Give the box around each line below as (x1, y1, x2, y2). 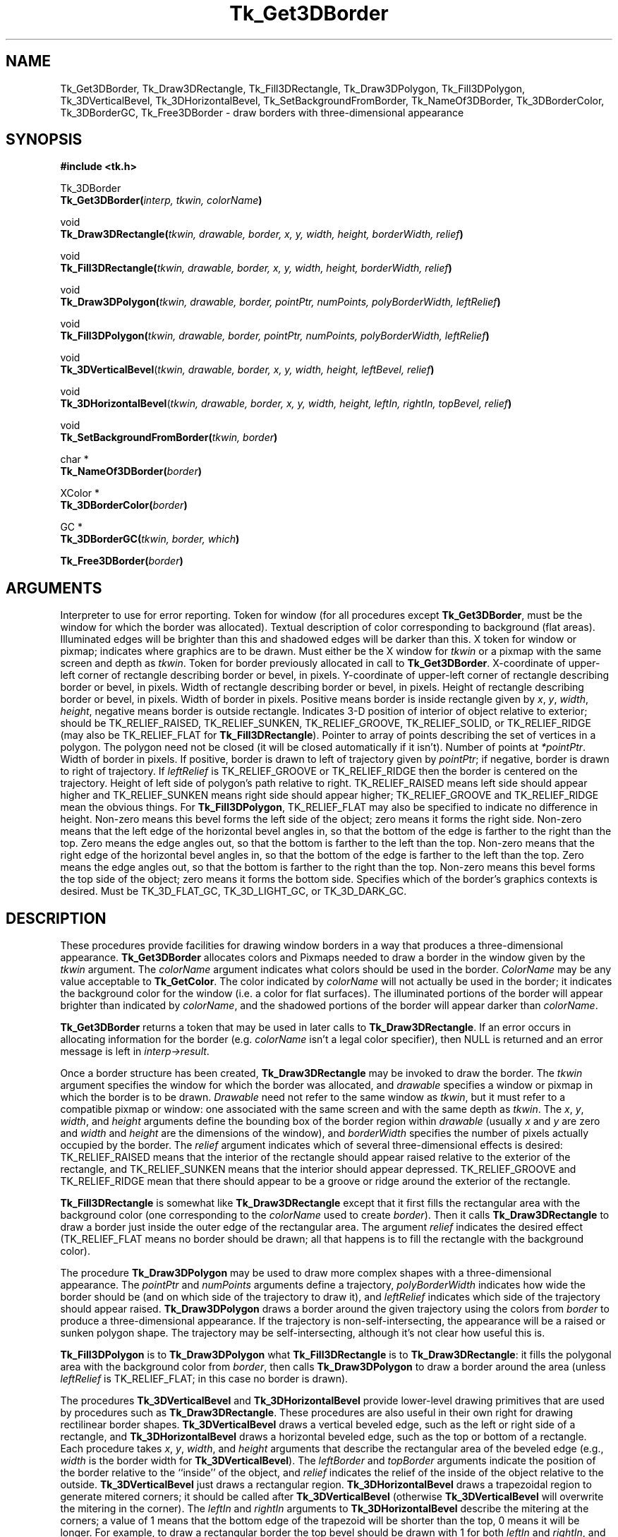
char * (60, 453, 89, 466)
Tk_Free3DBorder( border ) (60, 555, 183, 567)
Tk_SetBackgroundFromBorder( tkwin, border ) (60, 431, 278, 444)
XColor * (60, 487, 100, 500)
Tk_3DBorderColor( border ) (60, 499, 188, 512)
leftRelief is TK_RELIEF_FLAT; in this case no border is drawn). (60, 1373, 349, 1385)
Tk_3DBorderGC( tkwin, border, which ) (60, 533, 240, 546)
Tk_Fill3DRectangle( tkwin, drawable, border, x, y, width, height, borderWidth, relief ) (60, 262, 452, 275)
